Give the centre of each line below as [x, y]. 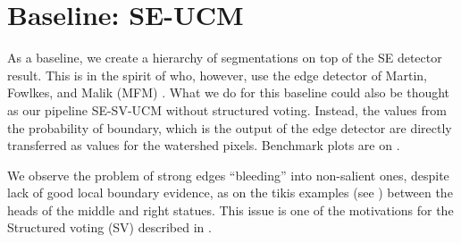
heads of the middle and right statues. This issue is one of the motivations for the [230, 209]
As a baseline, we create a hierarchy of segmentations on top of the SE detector [225, 58]
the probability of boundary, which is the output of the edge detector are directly [230, 127]
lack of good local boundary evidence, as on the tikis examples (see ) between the [230, 193]
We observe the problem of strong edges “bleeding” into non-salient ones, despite [228, 175]
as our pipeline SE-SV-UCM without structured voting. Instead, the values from [227, 109]
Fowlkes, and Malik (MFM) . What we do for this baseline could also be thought [229, 92]
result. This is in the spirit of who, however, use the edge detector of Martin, [217, 75]
